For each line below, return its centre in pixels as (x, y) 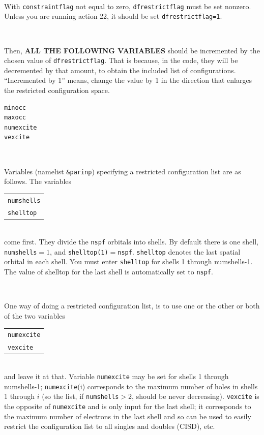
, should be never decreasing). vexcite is (196, 396)
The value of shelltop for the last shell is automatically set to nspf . (109, 272)
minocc (15, 107)
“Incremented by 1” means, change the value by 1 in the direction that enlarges (128, 80)
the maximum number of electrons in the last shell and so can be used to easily (128, 416)
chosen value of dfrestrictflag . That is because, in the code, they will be (121, 60)
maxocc (15, 118)
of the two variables (35, 315)
